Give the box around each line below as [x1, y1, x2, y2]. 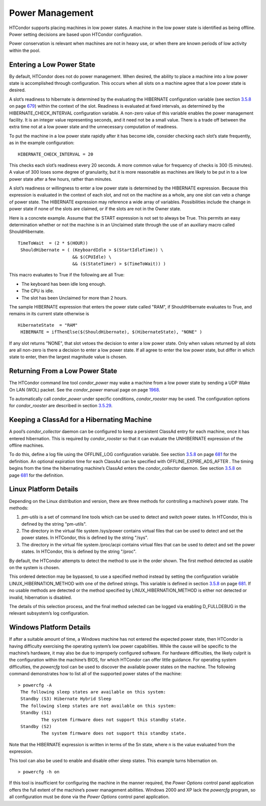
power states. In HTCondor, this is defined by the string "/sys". [21, 535, 149, 540]
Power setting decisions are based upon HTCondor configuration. [9, 31, 143, 37]
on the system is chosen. [9, 565, 60, 571]
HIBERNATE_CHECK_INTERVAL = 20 [18, 151, 94, 157]
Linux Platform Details [9, 485, 78, 494]
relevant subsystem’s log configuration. [9, 610, 89, 616]
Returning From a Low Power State [9, 367, 118, 375]
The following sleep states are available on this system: [20, 689, 166, 695]
